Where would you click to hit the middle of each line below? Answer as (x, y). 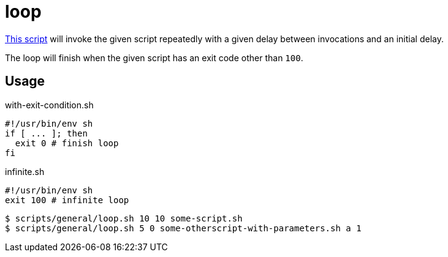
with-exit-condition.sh (49, 105)
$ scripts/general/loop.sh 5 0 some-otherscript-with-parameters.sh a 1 (183, 228)
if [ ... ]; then (46, 133)
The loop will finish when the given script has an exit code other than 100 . (154, 58)
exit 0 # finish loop (67, 143)
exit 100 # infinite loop (67, 200)
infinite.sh (25, 171)
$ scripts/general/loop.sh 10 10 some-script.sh (124, 218)
